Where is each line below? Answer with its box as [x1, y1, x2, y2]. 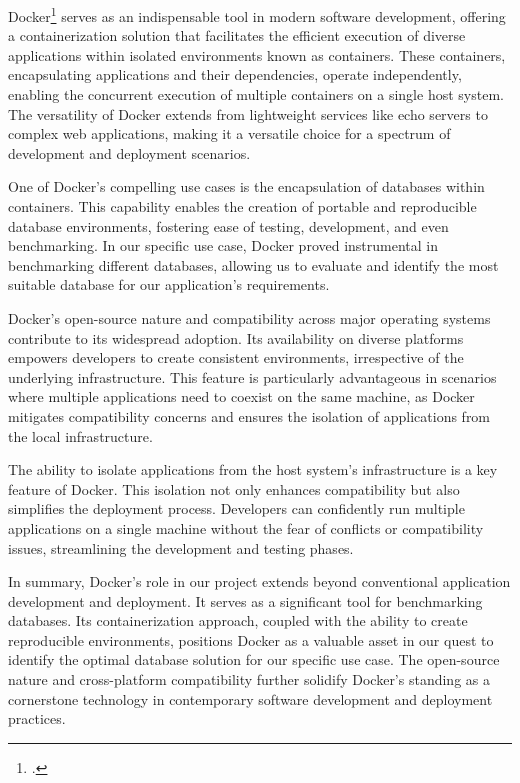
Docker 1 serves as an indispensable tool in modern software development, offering [8, 3, 506, 26]
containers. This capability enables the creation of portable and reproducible [8, 196, 477, 216]
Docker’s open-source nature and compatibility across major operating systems [8, 307, 491, 328]
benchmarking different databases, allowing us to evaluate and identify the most [8, 254, 499, 275]
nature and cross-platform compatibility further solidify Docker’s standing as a [8, 669, 490, 690]
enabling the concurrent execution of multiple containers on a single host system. [8, 84, 504, 105]
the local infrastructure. [8, 425, 153, 446]
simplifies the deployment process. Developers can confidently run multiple [8, 498, 465, 519]
